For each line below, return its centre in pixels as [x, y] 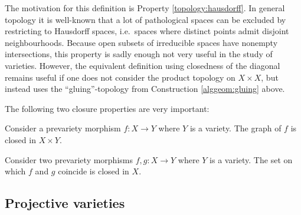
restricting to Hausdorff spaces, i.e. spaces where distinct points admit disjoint [147, 31]
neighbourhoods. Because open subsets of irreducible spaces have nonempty [141, 42]
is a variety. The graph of [235, 128]
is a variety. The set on [251, 159]
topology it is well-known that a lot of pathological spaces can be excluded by [145, 19]
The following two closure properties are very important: [107, 108]
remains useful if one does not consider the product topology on [120, 77]
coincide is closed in [94, 171]
